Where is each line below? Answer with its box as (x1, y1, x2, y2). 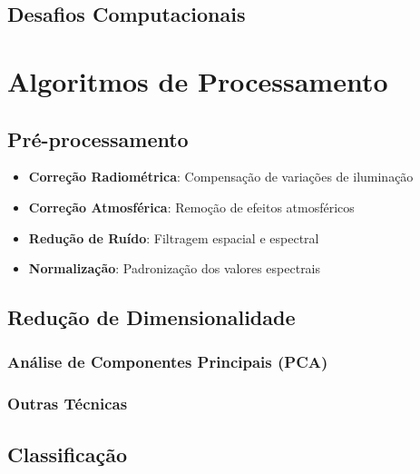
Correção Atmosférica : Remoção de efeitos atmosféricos (28, 197, 355, 216)
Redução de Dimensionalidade (7, 303, 296, 331)
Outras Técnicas (7, 392, 128, 415)
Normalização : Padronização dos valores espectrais (28, 259, 321, 278)
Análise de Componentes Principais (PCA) (7, 351, 328, 373)
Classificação (7, 439, 128, 468)
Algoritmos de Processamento (7, 62, 388, 99)
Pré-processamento (7, 124, 189, 153)
